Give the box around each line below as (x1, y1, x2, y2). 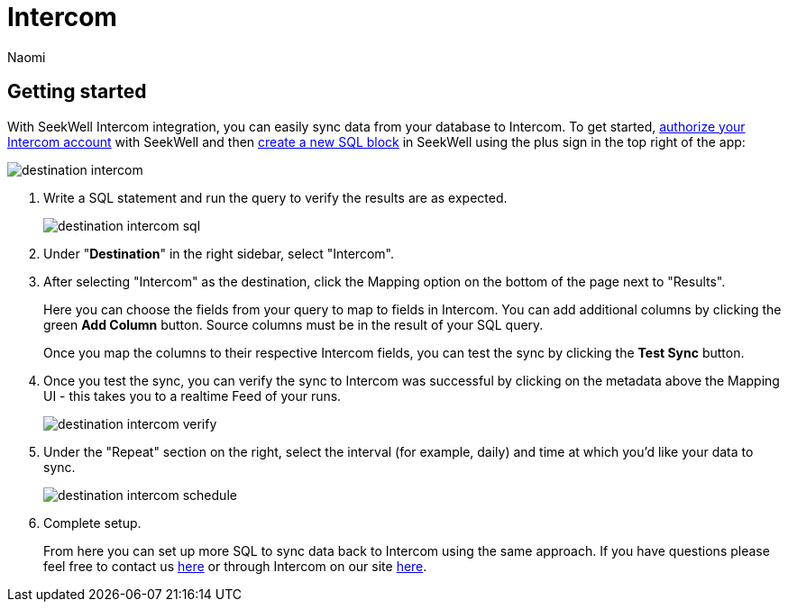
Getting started (7, 80, 147, 104)
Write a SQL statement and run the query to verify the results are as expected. (43, 189, 508, 205)
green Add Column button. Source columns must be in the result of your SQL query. (43, 316, 544, 332)
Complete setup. (43, 514, 142, 531)
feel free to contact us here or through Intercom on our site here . (43, 558, 427, 574)
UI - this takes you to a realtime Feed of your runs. (43, 387, 342, 404)
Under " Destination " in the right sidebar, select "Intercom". (43, 245, 394, 261)
